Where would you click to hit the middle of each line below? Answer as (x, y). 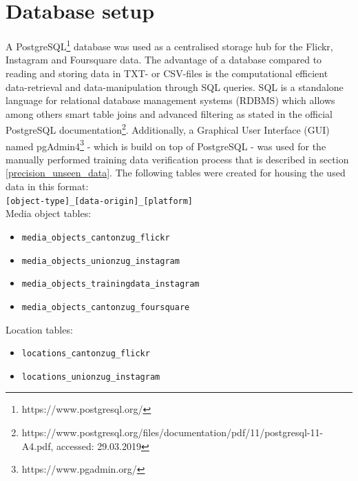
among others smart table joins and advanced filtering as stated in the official (169, 113)
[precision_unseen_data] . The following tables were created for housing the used (176, 173)
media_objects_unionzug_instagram (101, 261)
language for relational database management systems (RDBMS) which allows (170, 100)
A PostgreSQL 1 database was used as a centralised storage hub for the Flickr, (169, 45)
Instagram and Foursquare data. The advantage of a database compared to (164, 60)
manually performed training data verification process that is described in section (177, 159)
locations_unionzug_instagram (91, 377)
